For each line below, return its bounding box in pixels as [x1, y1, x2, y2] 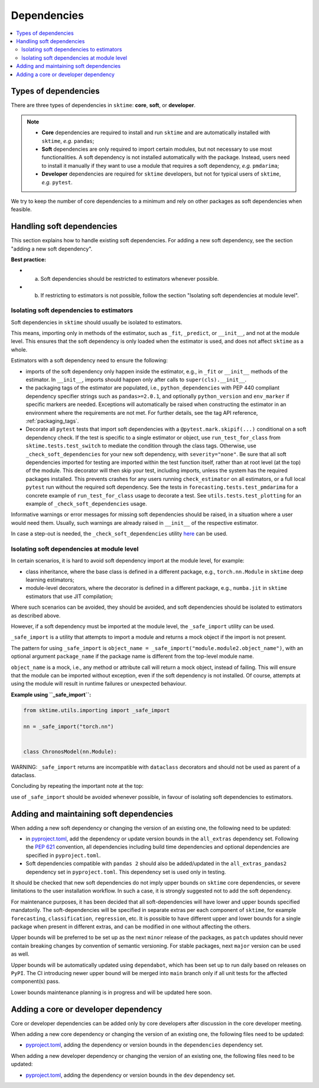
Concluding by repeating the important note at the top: [11, 782, 144, 790]
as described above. [11, 612, 61, 619]
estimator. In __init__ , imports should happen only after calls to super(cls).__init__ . [25, 376, 247, 384]
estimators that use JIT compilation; [25, 593, 113, 600]
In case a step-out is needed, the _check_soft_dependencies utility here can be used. [11, 530, 227, 537]
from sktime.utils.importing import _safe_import [23, 707, 170, 713]
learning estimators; [25, 576, 74, 583]
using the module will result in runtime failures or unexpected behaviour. [11, 680, 187, 687]
